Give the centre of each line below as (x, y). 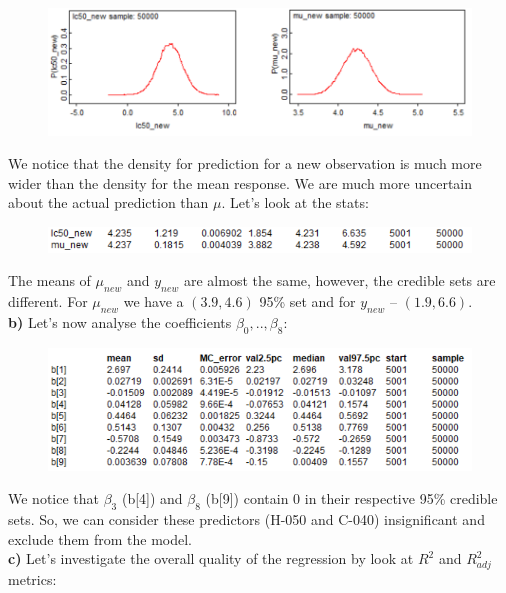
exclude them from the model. (100, 538)
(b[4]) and (152, 498)
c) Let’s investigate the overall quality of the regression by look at (211, 558)
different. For (48, 301)
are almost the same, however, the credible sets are (339, 280)
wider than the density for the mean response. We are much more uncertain (240, 182)
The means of (49, 280)
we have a (153, 301)
